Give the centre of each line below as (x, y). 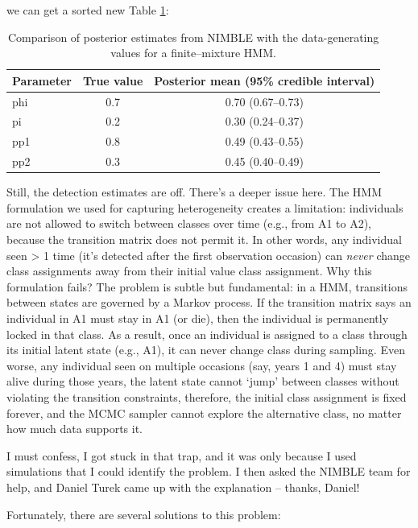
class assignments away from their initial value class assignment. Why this (189, 271)
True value (113, 80)
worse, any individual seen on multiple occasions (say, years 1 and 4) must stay (202, 365)
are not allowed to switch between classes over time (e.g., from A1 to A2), (189, 223)
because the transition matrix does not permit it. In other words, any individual (204, 239)
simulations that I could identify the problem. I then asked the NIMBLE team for (209, 471)
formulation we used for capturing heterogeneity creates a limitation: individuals (205, 207)
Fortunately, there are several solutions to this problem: (144, 514)
